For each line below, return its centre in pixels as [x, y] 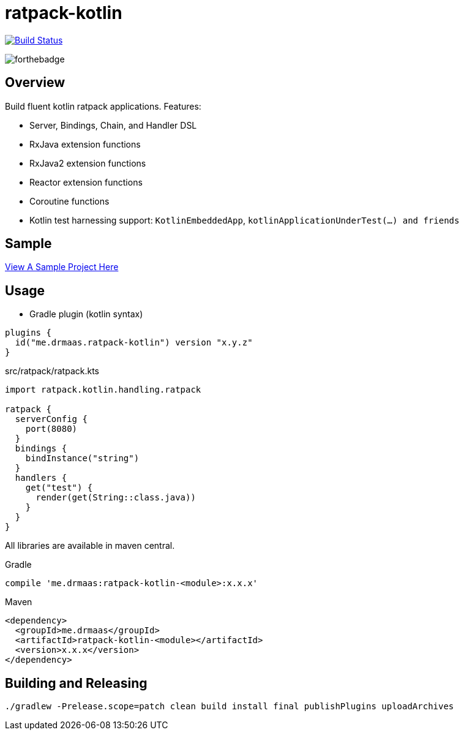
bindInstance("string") [82, 458]
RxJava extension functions [85, 144]
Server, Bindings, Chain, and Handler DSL [113, 125]
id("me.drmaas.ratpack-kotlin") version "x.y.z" [134, 343]
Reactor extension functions [86, 182]
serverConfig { [51, 419]
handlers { [41, 478]
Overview [35, 83]
